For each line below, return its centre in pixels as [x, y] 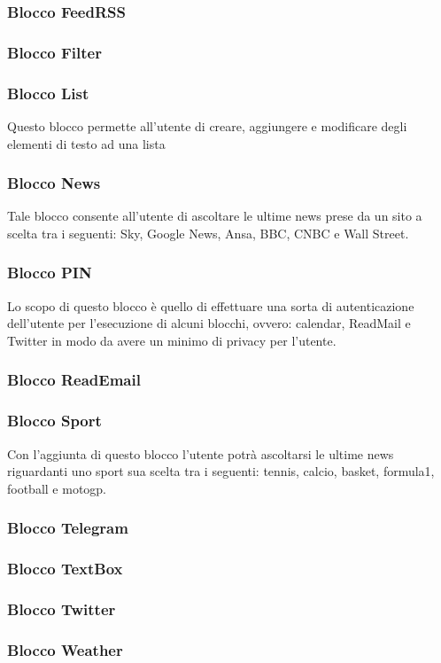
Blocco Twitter [62, 608]
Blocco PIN [50, 273]
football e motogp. [57, 488]
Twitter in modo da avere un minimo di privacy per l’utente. [172, 340]
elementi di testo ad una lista [86, 143]
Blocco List [48, 93]
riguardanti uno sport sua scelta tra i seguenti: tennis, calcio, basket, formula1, [221, 471]
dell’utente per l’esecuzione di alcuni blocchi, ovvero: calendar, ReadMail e [209, 323]
